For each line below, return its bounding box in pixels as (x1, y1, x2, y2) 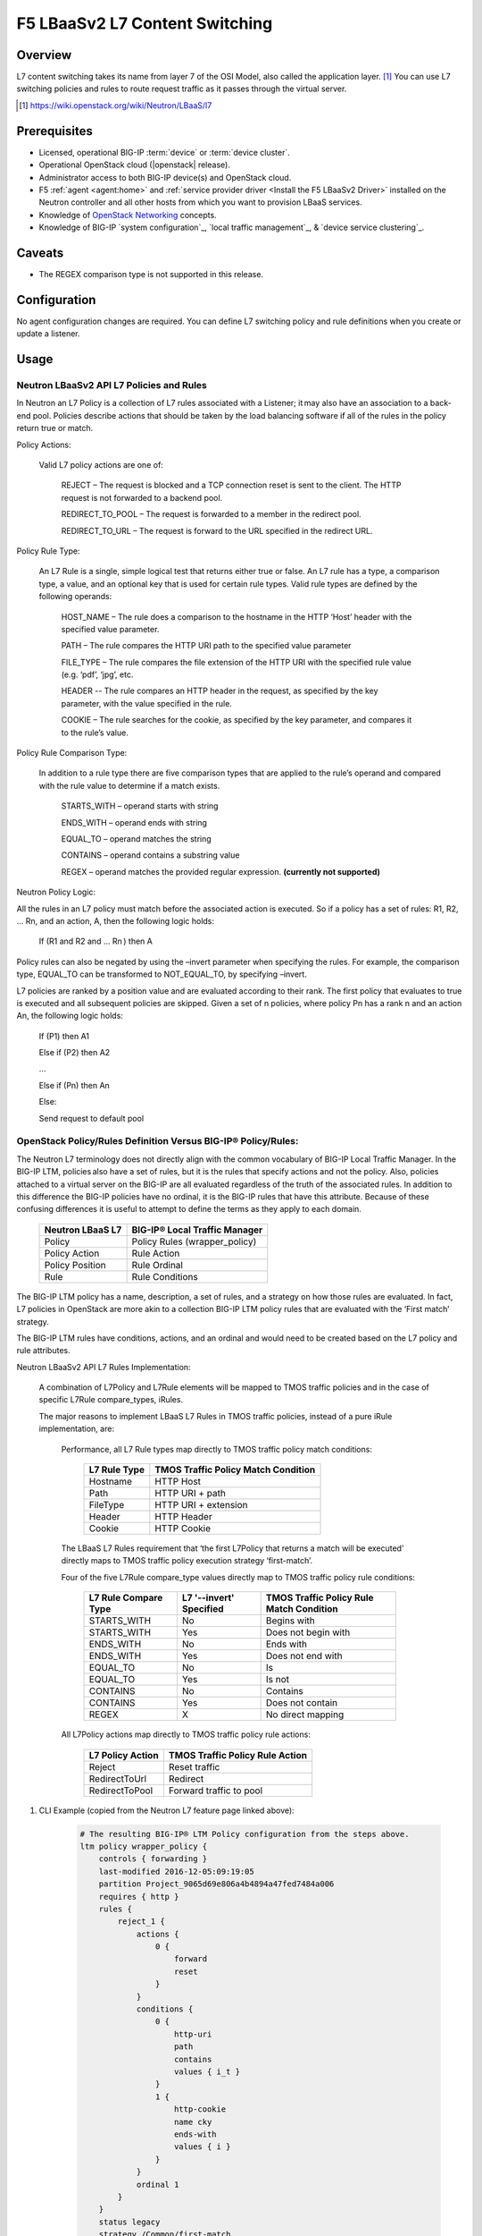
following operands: (38, 591, 112, 602)
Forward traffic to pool (168, 1784, 263, 1797)
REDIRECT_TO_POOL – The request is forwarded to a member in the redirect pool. (61, 509, 361, 520)
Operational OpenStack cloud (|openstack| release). (38, 159, 231, 170)
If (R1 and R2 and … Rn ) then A (38, 936, 154, 947)
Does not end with (265, 1650, 343, 1663)
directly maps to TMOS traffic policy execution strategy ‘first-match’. (61, 1555, 313, 1566)
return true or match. (16, 423, 94, 434)
